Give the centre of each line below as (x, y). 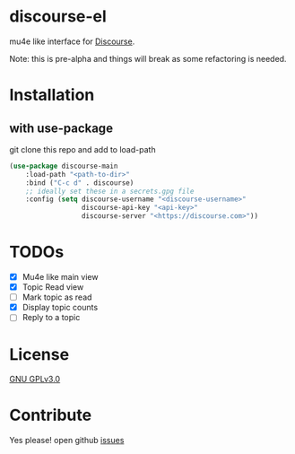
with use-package (61, 128)
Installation (52, 95)
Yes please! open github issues (67, 441)
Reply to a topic (51, 318)
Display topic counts (60, 308)
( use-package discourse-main (64, 166)
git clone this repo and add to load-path (82, 149)
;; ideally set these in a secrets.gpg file (110, 191)
